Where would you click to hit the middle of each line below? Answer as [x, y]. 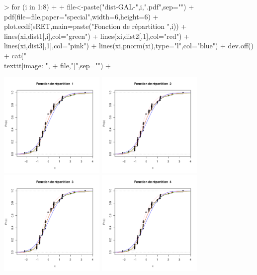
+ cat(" [15, 55]
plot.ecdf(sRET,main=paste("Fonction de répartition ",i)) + [95, 26]
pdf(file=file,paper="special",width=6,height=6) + [81, 16]
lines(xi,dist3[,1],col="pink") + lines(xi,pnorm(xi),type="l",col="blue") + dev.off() [129, 46]
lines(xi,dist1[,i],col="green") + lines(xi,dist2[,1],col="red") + [97, 36]
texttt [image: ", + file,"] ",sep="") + [57, 65]
